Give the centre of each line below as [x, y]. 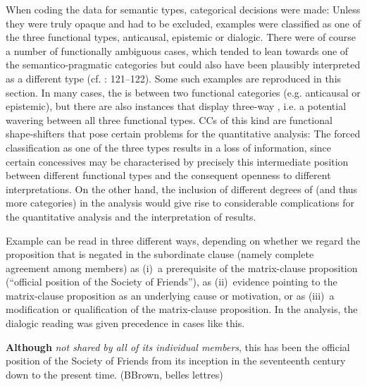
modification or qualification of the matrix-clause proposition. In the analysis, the [182, 309]
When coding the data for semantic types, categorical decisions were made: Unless [183, 9]
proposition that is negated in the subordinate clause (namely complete [160, 254]
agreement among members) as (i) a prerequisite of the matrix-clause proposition [182, 268]
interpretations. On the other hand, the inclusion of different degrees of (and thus [182, 189]
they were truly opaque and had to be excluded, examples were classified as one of [183, 23]
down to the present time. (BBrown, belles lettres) [114, 374]
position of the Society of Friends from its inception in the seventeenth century [176, 361]
